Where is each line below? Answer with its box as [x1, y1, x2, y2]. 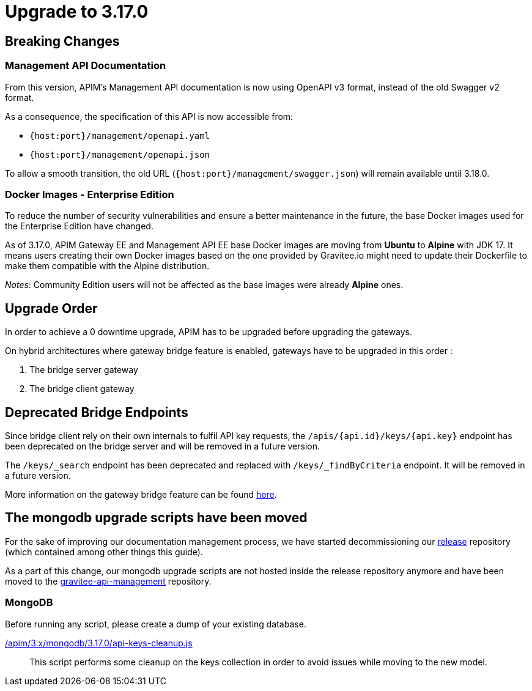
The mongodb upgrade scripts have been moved [5, 510, 308, 526]
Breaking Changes [5, 33, 120, 49]
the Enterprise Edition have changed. [5, 221, 153, 232]
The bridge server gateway [29, 364, 138, 375]
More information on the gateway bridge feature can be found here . [5, 489, 277, 500]
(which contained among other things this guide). [5, 546, 203, 557]
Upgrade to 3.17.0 [5, 1, 149, 22]
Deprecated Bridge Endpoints [5, 404, 188, 420]
